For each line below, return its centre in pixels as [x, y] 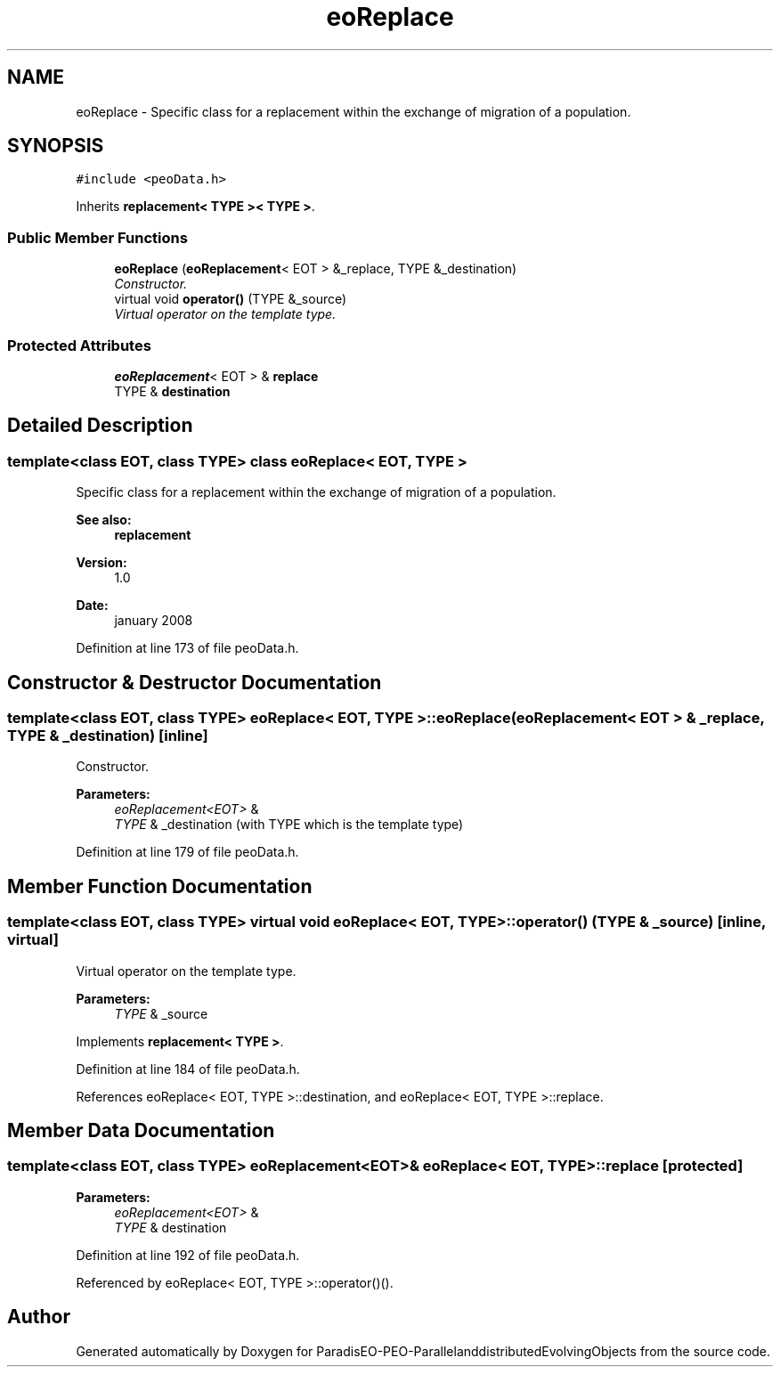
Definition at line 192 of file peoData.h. [188, 1255]
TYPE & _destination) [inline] [108, 736]
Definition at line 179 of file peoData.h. [187, 852]
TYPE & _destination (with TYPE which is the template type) [289, 825]
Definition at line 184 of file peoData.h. [188, 1069]
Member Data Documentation [141, 1131]
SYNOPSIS [56, 146]
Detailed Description [100, 426]
